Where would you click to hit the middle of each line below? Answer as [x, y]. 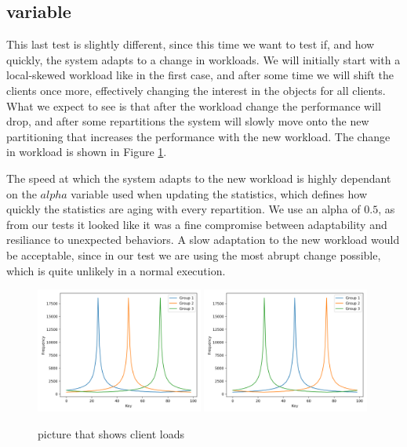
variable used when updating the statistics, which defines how [219, 193]
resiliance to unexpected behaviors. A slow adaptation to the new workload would [203, 240]
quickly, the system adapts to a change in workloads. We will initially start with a [203, 59]
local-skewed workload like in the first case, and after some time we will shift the [200, 75]
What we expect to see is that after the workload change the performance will [194, 105]
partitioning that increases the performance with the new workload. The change [198, 136]
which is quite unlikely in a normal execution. [116, 270]
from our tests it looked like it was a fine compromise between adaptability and [197, 224]
